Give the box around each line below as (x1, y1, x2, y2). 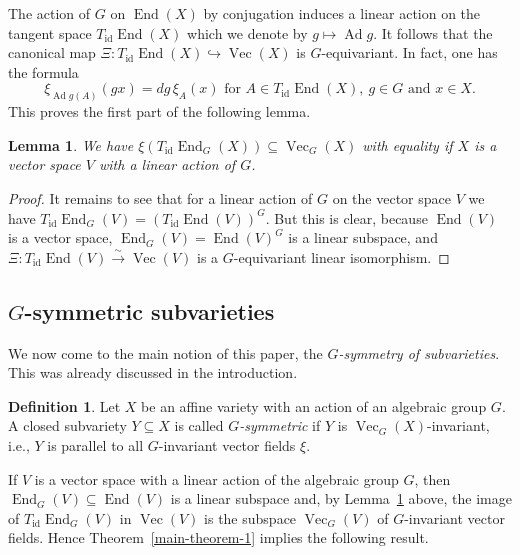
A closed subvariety (8, 415, 127, 436)
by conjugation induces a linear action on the (203, 3, 481, 23)
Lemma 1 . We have (8, 134, 134, 155)
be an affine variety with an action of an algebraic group (141, 395, 487, 416)
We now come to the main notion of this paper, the (8, 342, 323, 363)
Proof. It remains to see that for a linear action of (8, 188, 313, 209)
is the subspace (204, 507, 297, 528)
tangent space (8, 22, 92, 43)
